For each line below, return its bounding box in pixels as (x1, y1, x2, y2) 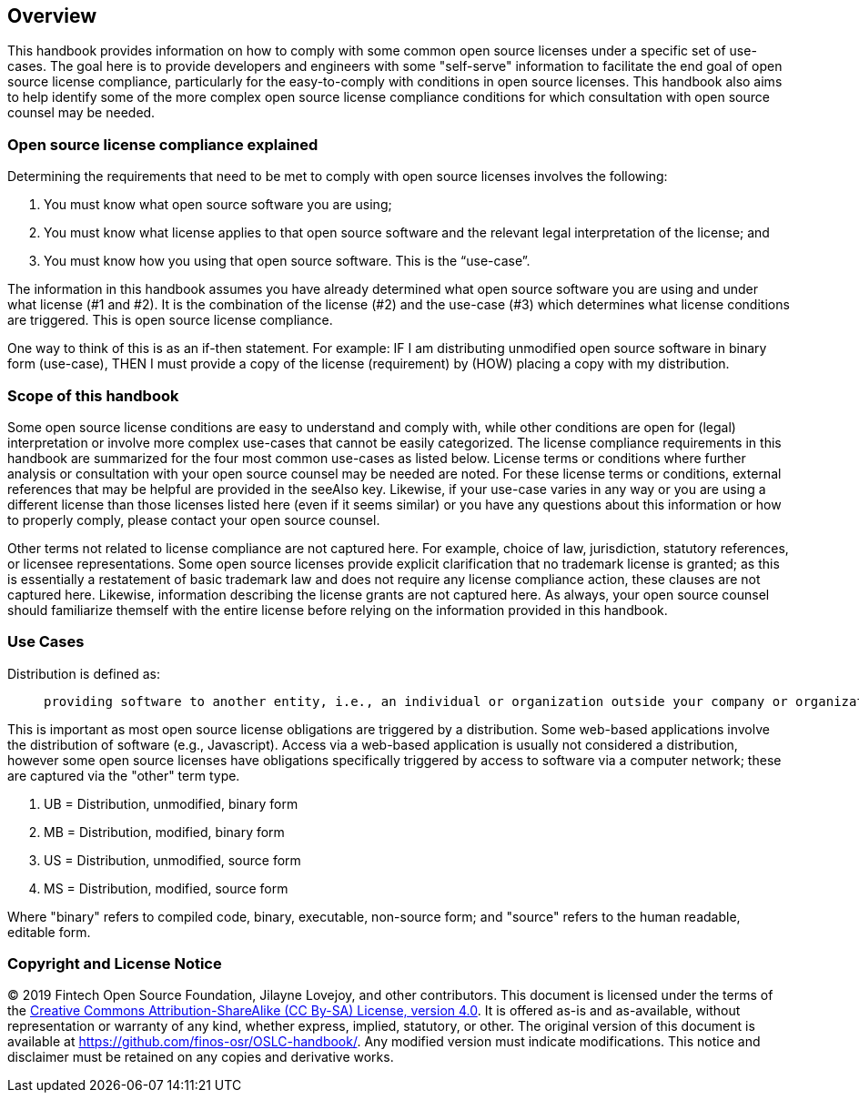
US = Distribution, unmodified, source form (44, 852, 301, 868)
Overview (7, 5, 97, 27)
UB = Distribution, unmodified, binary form (44, 795, 298, 812)
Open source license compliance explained (7, 135, 318, 154)
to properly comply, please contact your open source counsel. (7, 511, 380, 528)
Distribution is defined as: (7, 665, 160, 681)
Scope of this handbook (7, 386, 179, 405)
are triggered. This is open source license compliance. (7, 312, 333, 328)
